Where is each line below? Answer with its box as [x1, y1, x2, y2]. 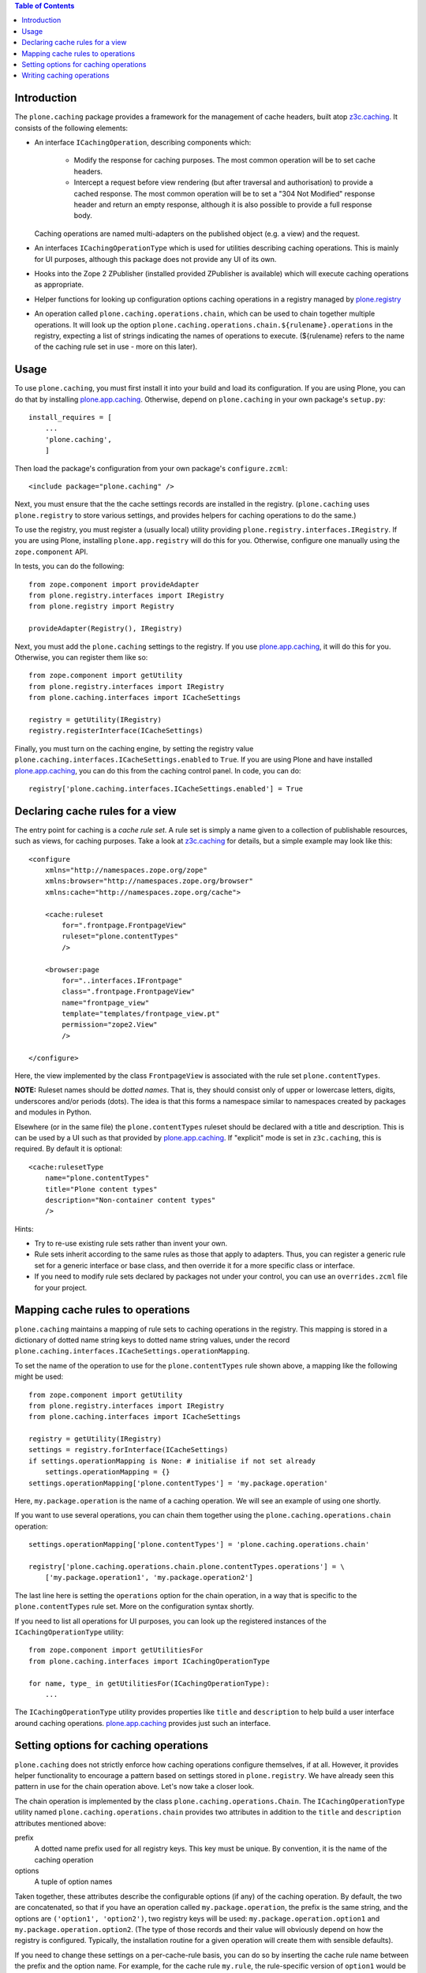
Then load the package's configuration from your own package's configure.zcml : [14, 463, 288, 473]
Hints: [14, 1224, 34, 1234]
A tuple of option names [34, 1877, 113, 1886]
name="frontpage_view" [62, 998, 150, 1007]
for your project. [34, 1282, 88, 1292]
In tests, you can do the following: [14, 561, 125, 571]
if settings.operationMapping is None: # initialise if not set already [28, 1456, 316, 1466]
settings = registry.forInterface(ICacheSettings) [28, 1445, 229, 1454]
